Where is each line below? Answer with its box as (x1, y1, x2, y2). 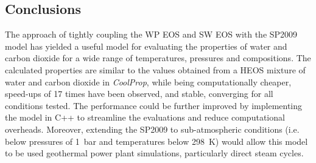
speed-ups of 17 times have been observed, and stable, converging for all (5, 87, 273, 100)
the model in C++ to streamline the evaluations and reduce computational (5, 111, 285, 124)
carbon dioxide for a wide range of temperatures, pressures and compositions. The (5, 52, 311, 64)
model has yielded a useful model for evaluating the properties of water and (5, 39, 287, 52)
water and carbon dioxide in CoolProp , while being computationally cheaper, (5, 75, 292, 88)
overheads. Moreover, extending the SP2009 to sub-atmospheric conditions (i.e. (5, 122, 300, 135)
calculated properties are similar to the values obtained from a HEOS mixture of (5, 63, 306, 76)
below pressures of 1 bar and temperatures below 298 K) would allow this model (5, 135, 308, 147)
